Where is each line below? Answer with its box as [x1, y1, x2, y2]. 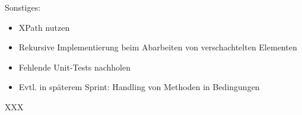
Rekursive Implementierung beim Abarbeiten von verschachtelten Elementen [18, 41, 297, 53]
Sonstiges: [5, 1, 41, 13]
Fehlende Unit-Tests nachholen [18, 60, 131, 73]
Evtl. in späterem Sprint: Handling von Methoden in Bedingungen [18, 81, 260, 93]
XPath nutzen [18, 21, 70, 33]
